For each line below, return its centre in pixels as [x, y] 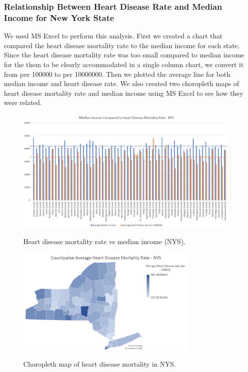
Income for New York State [59, 17]
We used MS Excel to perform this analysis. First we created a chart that [113, 36]
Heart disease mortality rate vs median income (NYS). [104, 241]
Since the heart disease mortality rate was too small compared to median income [124, 55]
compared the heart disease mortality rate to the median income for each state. [122, 45]
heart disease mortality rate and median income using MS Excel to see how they [124, 93]
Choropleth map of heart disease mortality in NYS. [100, 364]
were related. [23, 102]
